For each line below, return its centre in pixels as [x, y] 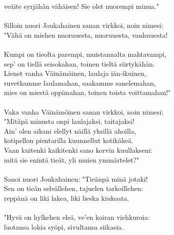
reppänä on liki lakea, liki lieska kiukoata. [67, 198]
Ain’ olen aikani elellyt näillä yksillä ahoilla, [70, 130]
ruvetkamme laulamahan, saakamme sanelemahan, [80, 82]
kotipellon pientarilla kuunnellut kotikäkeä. [69, 140]
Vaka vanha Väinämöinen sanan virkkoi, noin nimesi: [84, 111]
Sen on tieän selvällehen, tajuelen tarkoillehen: [74, 188]
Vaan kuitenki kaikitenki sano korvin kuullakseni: [78, 150]
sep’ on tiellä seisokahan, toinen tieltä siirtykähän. [79, 63]
